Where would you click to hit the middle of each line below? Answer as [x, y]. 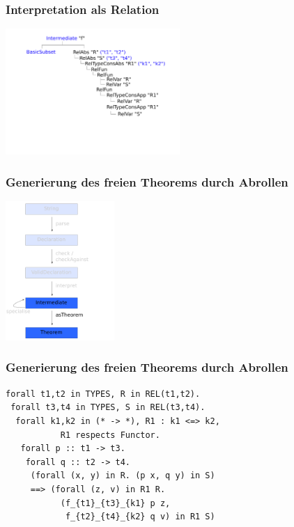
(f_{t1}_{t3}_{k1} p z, [115, 503]
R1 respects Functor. [110, 435]
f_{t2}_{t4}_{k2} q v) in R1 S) [140, 517]
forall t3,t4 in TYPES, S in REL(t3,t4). [108, 408]
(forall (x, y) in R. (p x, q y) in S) [123, 476]
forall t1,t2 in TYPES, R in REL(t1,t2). [103, 394]
